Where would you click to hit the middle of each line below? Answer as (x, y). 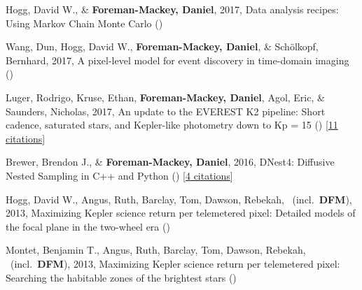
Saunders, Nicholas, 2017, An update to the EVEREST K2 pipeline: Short (166, 111)
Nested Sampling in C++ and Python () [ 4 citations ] (119, 175)
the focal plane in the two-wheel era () (88, 226)
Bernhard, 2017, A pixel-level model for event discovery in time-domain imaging (177, 60)
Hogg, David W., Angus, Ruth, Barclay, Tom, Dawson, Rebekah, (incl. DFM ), (179, 199)
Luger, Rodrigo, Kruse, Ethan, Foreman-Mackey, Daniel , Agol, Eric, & (165, 97)
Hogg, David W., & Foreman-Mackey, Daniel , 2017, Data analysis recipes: (172, 9)
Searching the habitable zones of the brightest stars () (121, 277)
